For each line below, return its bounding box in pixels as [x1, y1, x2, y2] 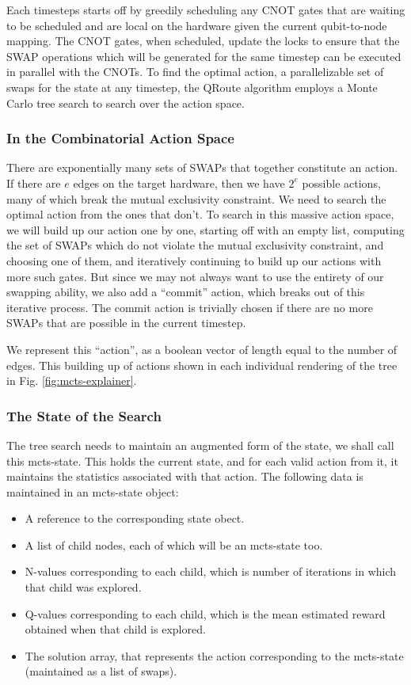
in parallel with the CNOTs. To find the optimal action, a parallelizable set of [6, 63, 384, 80]
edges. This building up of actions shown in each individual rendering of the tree [6, 356, 398, 373]
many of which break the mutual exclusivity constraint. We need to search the [6, 190, 386, 207]
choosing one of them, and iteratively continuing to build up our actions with [6, 252, 382, 268]
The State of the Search [6, 405, 162, 425]
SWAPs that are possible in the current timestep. [6, 314, 246, 331]
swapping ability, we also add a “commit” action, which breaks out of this [6, 284, 365, 300]
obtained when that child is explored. [25, 621, 206, 637]
